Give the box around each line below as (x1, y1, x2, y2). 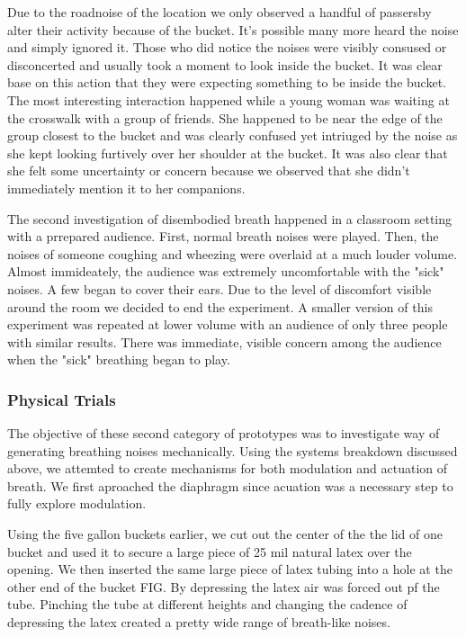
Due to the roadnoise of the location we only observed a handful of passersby (7, 3, 432, 21)
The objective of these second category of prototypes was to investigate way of (7, 424, 440, 443)
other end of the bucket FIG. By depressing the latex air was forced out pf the (7, 577, 440, 596)
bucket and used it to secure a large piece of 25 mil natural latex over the (7, 542, 412, 561)
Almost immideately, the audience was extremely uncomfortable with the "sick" (7, 262, 444, 281)
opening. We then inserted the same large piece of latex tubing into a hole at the (7, 560, 453, 579)
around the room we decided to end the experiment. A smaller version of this (7, 297, 433, 316)
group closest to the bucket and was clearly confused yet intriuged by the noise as (7, 126, 458, 145)
